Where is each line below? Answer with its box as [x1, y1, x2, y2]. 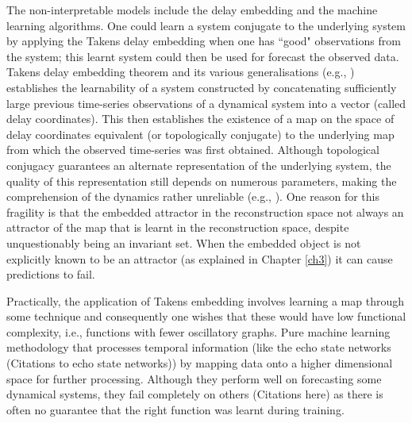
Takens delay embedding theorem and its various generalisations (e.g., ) [6, 63, 355, 80]
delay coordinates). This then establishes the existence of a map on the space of [6, 110, 395, 127]
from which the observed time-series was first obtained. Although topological [6, 141, 379, 158]
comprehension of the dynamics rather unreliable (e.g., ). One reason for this [6, 188, 379, 205]
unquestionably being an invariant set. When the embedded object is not [6, 234, 361, 251]
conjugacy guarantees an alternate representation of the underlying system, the [6, 156, 391, 173]
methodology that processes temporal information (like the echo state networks [6, 339, 391, 356]
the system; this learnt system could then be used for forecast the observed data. [6, 48, 399, 64]
